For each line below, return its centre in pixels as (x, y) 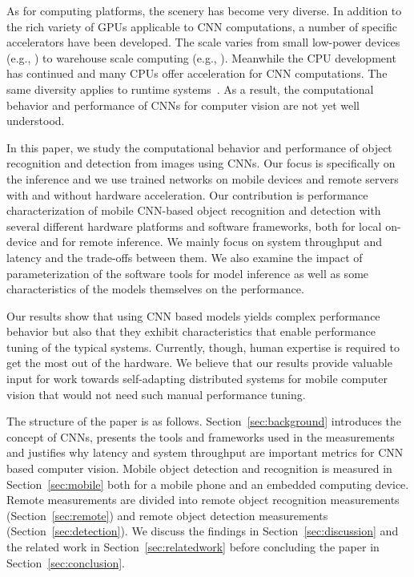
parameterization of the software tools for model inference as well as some (188, 273)
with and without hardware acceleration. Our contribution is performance (187, 194)
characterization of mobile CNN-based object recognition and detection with (194, 210)
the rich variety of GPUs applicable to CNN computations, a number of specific (202, 26)
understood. (36, 121)
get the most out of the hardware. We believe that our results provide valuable (199, 363)
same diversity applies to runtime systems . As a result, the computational (190, 89)
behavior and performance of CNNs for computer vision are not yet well (183, 105)
